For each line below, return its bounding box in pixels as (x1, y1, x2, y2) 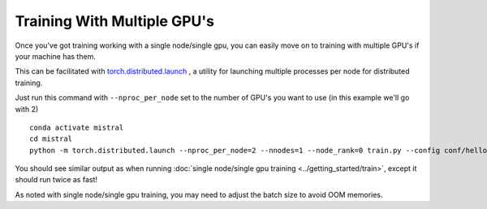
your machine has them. (15, 51, 97, 61)
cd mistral (29, 134, 73, 143)
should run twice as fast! (15, 175, 97, 185)
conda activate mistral (29, 122, 124, 132)
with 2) (15, 104, 39, 113)
